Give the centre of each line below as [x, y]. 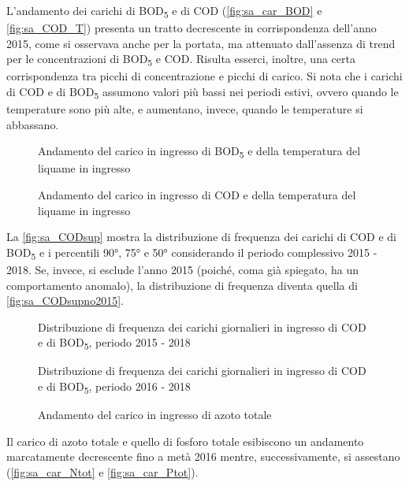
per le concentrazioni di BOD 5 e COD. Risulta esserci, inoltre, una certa [181, 60]
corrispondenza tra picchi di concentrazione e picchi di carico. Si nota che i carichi [204, 76]
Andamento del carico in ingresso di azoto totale [155, 415]
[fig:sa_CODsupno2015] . [65, 301]
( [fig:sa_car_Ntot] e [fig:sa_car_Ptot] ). [102, 471]
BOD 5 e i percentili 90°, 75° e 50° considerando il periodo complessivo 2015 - [192, 253]
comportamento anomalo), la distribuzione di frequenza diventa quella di [182, 285]
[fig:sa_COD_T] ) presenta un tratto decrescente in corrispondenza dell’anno [191, 28]
